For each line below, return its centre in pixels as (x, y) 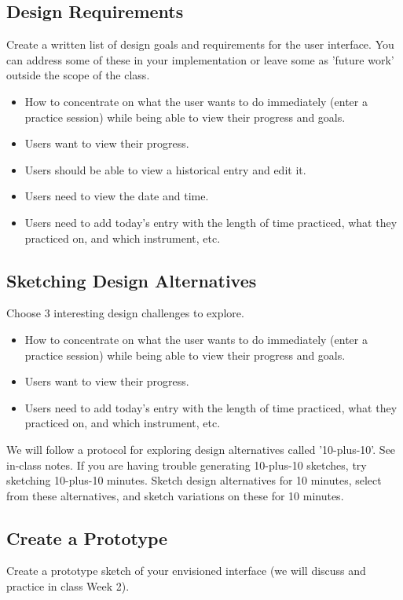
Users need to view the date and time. (117, 196)
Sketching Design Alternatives (132, 280)
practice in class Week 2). (68, 586)
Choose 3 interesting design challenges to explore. (125, 313)
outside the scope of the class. (78, 75)
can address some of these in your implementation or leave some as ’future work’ (200, 59)
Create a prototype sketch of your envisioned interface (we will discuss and (186, 571)
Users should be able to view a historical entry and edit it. (165, 169)
